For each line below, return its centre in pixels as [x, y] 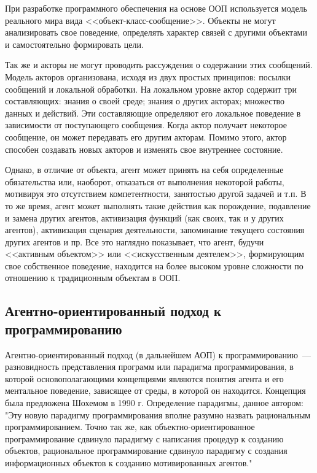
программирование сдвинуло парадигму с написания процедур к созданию [144, 438]
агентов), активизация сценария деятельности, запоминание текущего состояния [155, 230]
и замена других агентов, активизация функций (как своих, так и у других [144, 217]
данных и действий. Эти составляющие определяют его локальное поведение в [153, 113]
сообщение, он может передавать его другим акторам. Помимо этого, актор [146, 137]
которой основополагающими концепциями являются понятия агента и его [144, 378]
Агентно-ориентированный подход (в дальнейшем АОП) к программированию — [158, 354]
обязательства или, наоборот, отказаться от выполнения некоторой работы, [145, 181]
